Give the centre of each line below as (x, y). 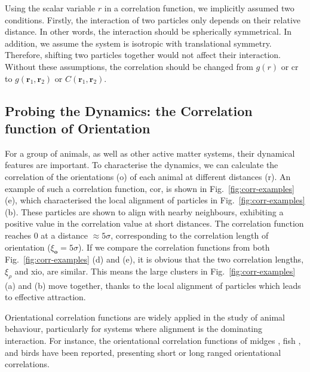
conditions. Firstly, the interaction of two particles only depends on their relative (153, 19)
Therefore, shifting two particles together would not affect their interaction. (143, 55)
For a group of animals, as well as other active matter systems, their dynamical (150, 153)
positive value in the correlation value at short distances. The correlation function (154, 223)
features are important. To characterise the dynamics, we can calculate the (142, 165)
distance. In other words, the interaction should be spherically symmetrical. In (148, 31)
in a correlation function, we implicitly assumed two (199, 8)
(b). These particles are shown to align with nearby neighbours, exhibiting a (144, 211)
